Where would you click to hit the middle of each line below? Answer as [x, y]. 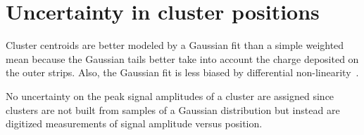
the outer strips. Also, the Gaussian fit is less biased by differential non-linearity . [182, 72]
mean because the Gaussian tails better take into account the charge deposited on [182, 58]
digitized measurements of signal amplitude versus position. [134, 123]
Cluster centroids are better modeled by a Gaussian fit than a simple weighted [175, 45]
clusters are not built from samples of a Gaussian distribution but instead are [173, 109]
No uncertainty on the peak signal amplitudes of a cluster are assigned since [170, 95]
